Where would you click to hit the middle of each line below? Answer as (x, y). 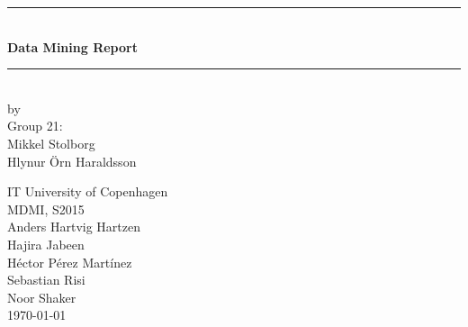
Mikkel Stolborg (51, 143)
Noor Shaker (42, 297)
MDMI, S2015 (46, 209)
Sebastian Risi (46, 280)
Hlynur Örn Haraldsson (72, 161)
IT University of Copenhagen (88, 191)
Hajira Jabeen (46, 244)
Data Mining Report (72, 46)
